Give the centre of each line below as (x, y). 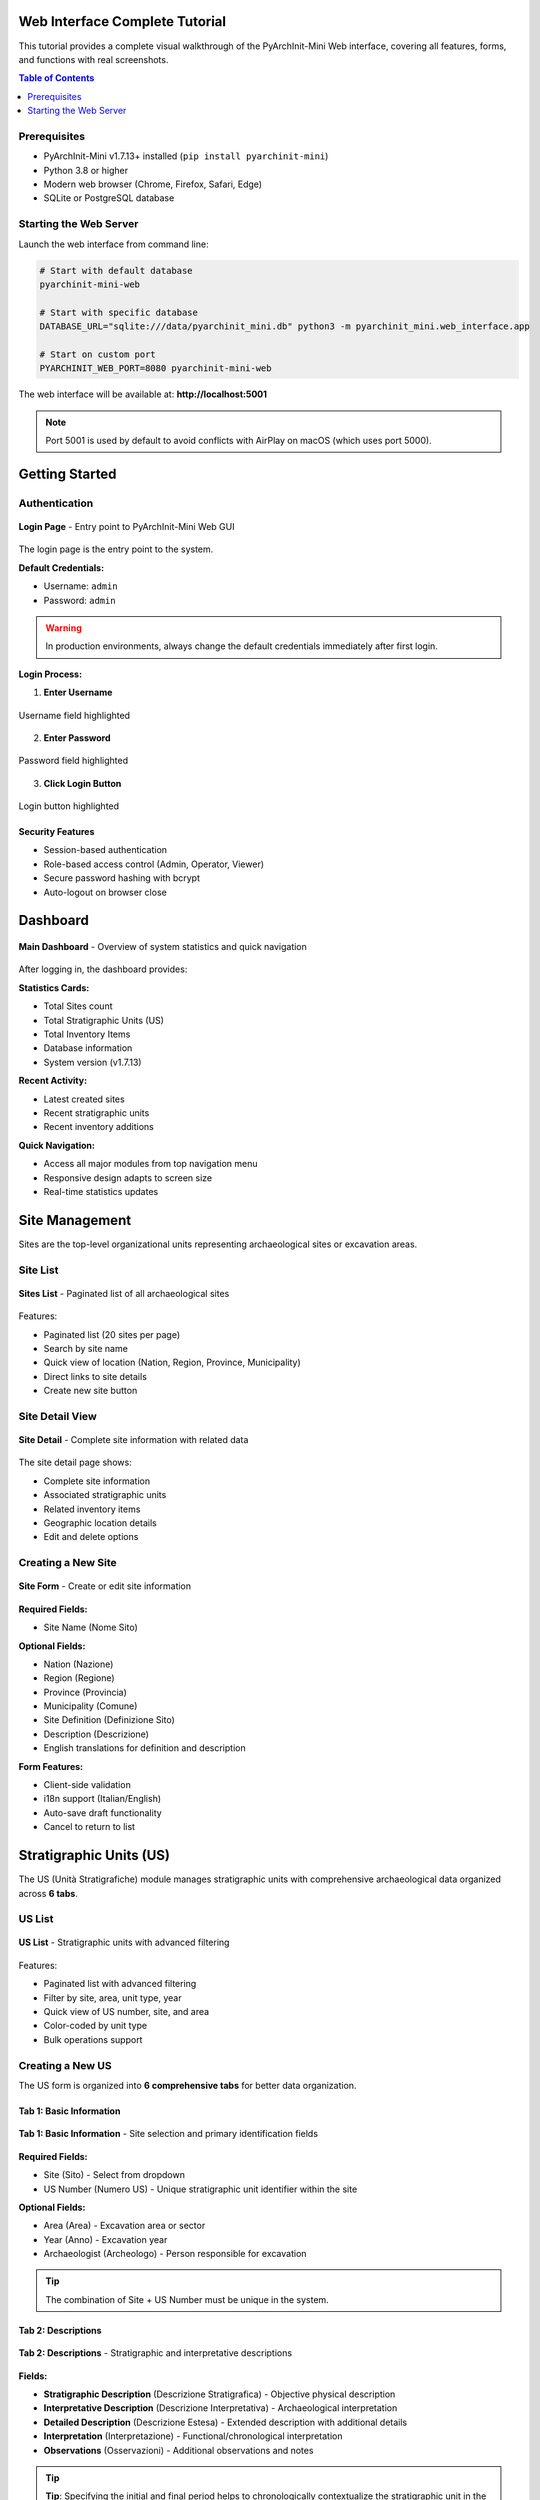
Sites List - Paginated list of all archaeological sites (124, 1293)
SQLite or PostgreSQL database (109, 198)
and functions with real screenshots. (93, 59)
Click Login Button (82, 783)
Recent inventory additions (98, 1127)
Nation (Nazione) (78, 1664)
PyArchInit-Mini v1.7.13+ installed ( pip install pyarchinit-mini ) (186, 156)
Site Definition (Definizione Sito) (109, 1720)
